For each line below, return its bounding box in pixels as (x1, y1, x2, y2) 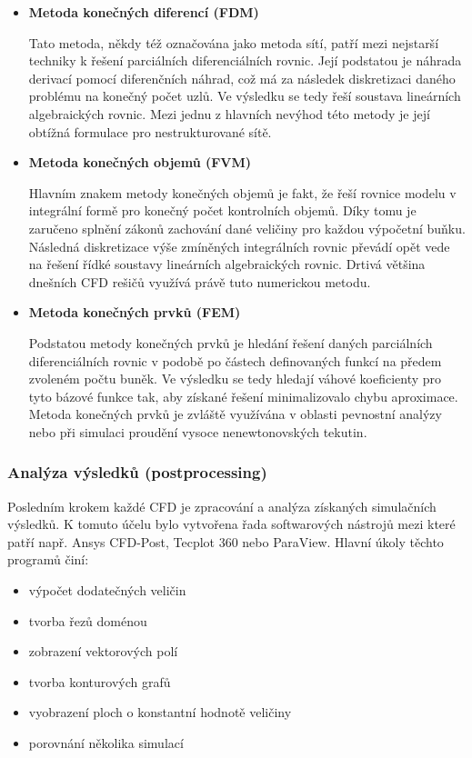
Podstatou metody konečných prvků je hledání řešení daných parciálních (28, 333, 433, 352)
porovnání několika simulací (28, 733, 184, 753)
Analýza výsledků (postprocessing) (7, 461, 267, 484)
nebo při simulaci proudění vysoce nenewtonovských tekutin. (28, 422, 367, 441)
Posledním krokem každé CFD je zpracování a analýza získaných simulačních (7, 496, 437, 515)
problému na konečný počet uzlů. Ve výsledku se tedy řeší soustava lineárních (28, 86, 461, 105)
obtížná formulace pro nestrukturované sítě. (28, 122, 272, 141)
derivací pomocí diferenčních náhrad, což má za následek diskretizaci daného (28, 68, 456, 87)
